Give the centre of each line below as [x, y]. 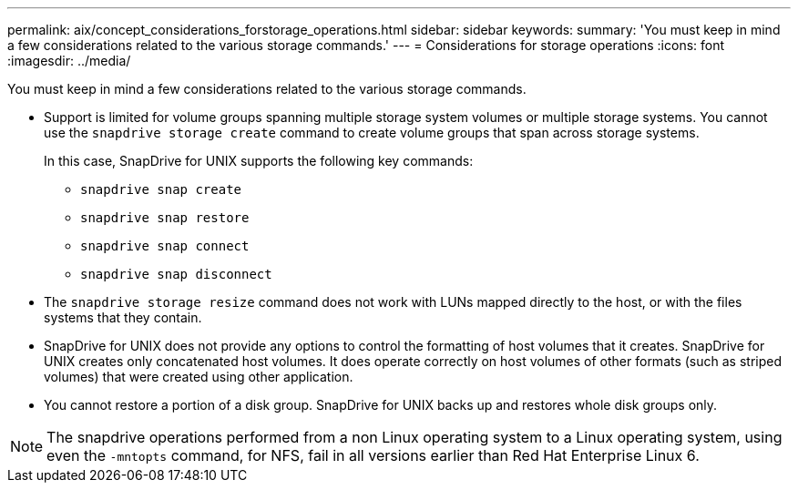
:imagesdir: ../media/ [69, 61]
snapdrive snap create [161, 189]
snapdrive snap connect [165, 246]
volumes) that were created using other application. [199, 377]
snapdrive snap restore [165, 218]
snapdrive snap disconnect [176, 274]
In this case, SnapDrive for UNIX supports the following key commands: [259, 161]
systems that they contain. [123, 317]
